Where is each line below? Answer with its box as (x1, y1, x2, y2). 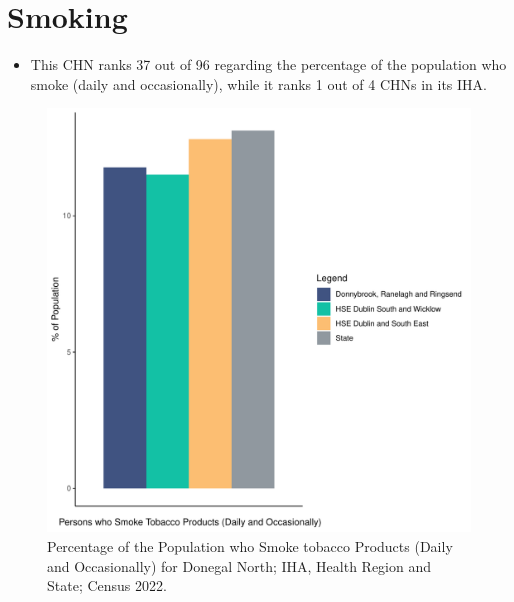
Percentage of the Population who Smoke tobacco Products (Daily (47, 535, 453, 556)
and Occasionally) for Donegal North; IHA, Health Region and (47, 555, 432, 576)
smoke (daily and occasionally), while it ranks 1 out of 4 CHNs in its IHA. (30, 73, 487, 94)
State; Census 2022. (47, 575, 167, 596)
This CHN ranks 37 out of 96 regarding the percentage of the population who (30, 54, 507, 75)
